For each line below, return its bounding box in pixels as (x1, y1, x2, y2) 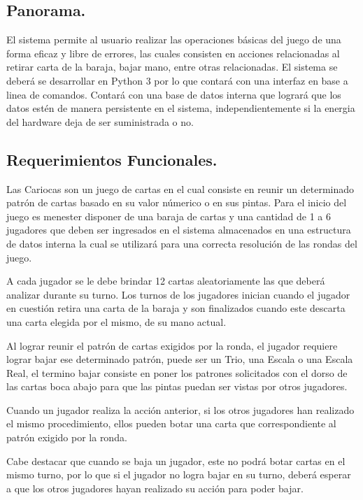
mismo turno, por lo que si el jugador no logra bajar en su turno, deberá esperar (6, 467, 351, 482)
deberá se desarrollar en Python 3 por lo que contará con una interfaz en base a (6, 73, 348, 87)
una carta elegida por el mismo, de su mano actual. (6, 314, 227, 329)
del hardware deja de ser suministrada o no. (6, 114, 194, 129)
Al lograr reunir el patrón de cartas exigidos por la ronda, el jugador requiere (6, 338, 338, 352)
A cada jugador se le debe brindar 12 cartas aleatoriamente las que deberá (6, 273, 325, 288)
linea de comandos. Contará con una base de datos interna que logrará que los (6, 87, 341, 101)
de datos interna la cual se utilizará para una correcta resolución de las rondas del (6, 236, 357, 250)
